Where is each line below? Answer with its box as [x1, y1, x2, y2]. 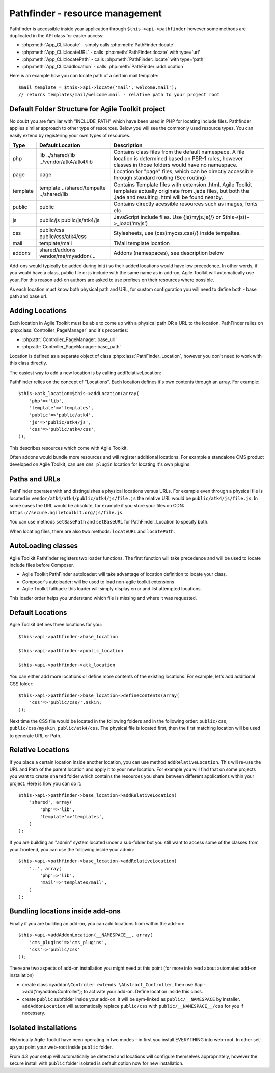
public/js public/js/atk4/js [39, 217, 100, 224]
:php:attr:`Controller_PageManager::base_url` [22, 336, 117, 343]
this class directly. [9, 360, 48, 367]
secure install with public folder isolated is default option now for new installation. [9, 1060, 184, 1066]
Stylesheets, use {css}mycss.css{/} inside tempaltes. [113, 229, 241, 237]
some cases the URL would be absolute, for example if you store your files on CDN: [9, 502, 184, 508]
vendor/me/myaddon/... [39, 252, 96, 259]
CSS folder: [9, 681, 34, 687]
